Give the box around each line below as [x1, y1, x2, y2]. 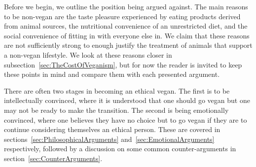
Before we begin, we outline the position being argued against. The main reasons [4, 1, 248, 11]
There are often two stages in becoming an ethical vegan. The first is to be [4, 85, 230, 96]
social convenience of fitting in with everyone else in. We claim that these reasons [4, 30, 250, 40]
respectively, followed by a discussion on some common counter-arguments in [4, 143, 236, 154]
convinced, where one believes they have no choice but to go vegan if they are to [4, 114, 247, 125]
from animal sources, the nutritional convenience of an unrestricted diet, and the [4, 21, 248, 31]
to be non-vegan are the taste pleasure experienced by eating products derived [4, 11, 241, 21]
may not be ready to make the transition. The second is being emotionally [4, 104, 229, 115]
